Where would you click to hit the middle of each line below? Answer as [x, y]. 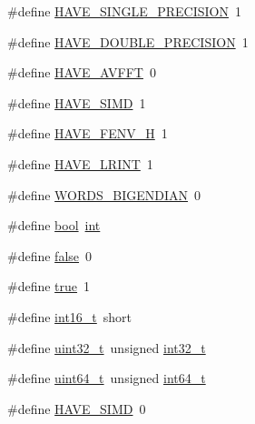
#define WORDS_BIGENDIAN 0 [104, 194]
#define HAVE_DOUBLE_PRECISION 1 [128, 41]
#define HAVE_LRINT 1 [80, 163]
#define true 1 [49, 286]
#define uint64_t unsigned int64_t [107, 378]
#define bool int [54, 225]
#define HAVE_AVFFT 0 [82, 72]
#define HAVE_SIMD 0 [77, 408]
